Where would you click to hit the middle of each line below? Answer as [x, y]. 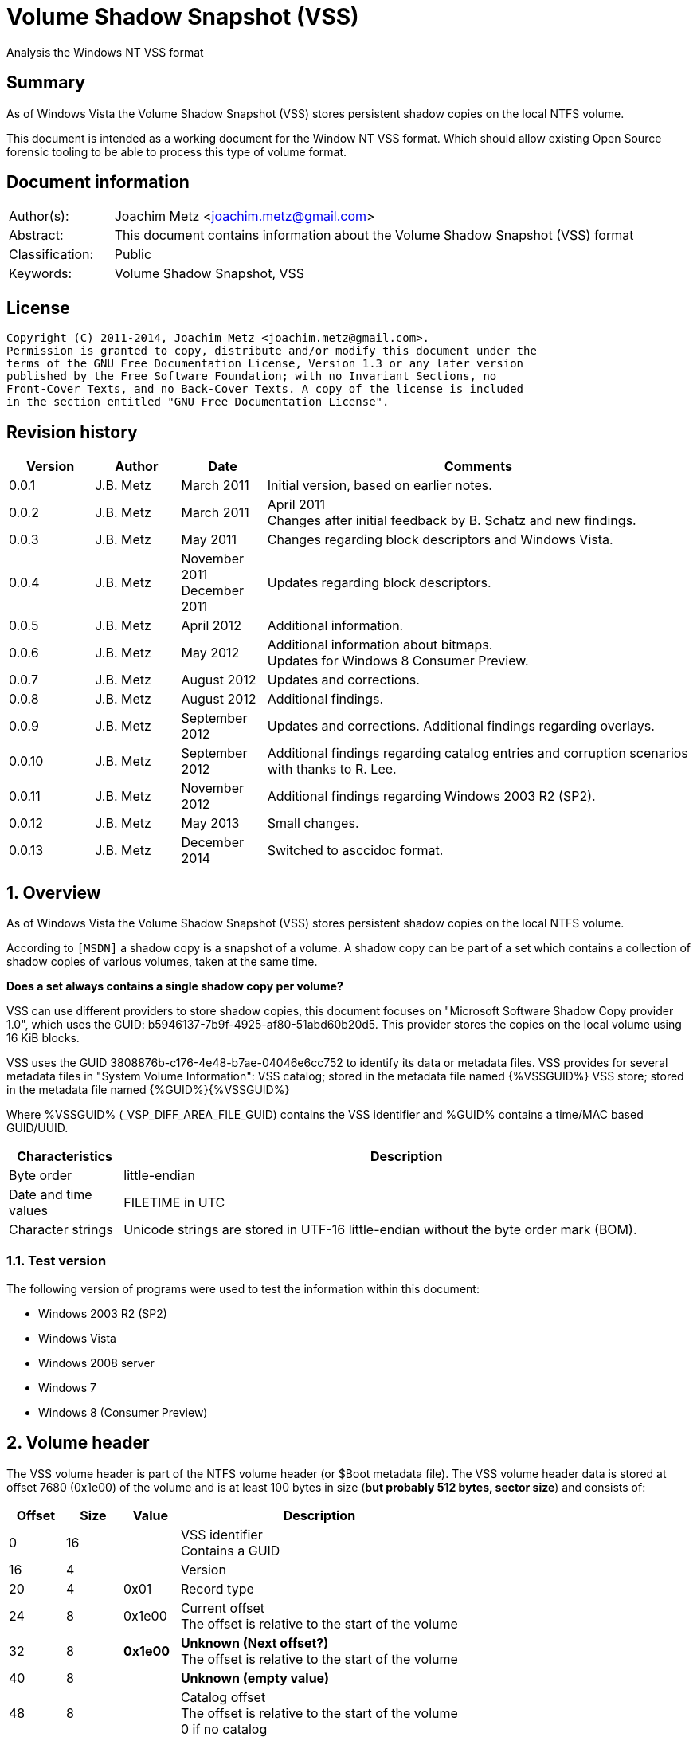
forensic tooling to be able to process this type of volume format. [177, 151]
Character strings [61, 1229]
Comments [478, 467]
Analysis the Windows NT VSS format [105, 52]
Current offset [223, 1608]
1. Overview [54, 892]
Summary [46, 83]
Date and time [51, 1194]
